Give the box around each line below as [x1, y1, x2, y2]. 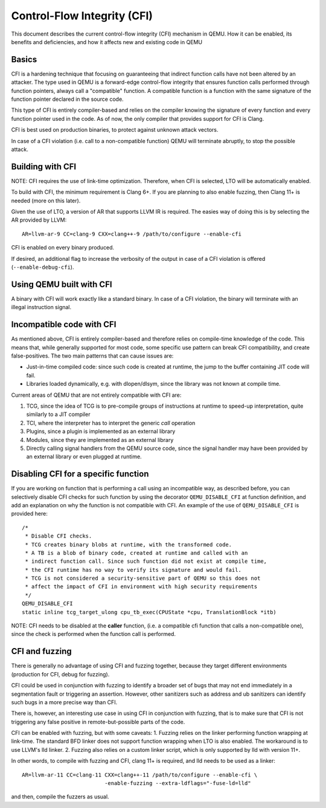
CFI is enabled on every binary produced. [11, 244, 115, 251]
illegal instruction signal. [11, 304, 72, 311]
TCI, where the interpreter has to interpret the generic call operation [26, 419, 196, 426]
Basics [11, 54, 37, 65]
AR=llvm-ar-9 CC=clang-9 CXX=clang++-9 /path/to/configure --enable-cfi [22, 230, 241, 237]
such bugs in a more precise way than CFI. [11, 698, 118, 706]
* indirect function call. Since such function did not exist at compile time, [25, 558, 267, 565]
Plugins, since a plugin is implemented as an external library [26, 428, 176, 435]
